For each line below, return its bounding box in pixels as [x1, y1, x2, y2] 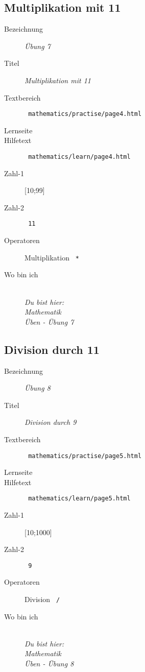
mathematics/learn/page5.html [28, 495, 131, 502]
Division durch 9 [25, 417, 77, 427]
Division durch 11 [4, 341, 100, 357]
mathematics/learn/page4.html [28, 153, 131, 161]
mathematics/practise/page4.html [28, 110, 142, 118]
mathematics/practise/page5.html [28, 452, 142, 460]
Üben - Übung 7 [25, 316, 74, 327]
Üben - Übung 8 [25, 658, 74, 669]
